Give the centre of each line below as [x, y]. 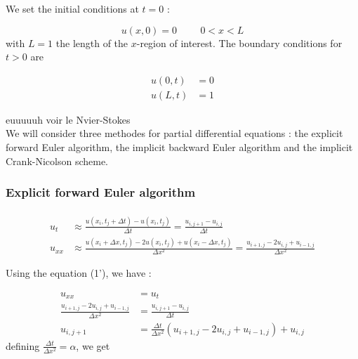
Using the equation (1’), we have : [79, 273]
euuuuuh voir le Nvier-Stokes [68, 119]
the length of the [92, 43]
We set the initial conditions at [72, 8]
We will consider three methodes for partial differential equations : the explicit [174, 133]
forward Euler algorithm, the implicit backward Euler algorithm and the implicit [179, 147]
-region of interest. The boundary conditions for [239, 43]
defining [23, 345]
